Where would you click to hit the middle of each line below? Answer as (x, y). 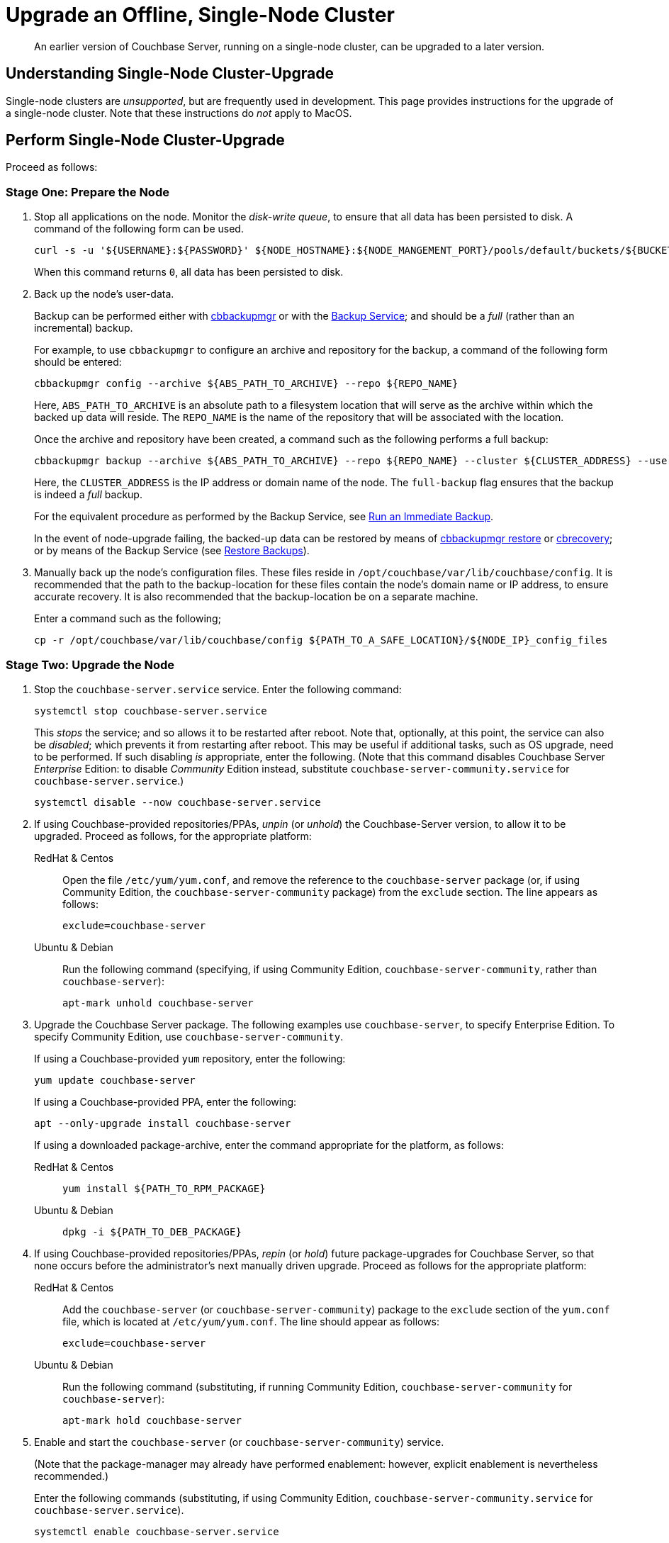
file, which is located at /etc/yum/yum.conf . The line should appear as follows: (251, 1321)
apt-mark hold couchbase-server (152, 1420)
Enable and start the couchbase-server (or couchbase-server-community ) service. (239, 1442)
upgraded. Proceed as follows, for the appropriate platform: (173, 836)
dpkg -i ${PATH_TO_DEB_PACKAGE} (152, 1231)
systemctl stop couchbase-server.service (151, 711)
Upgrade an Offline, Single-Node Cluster (200, 15)
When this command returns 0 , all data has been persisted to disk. (189, 272)
